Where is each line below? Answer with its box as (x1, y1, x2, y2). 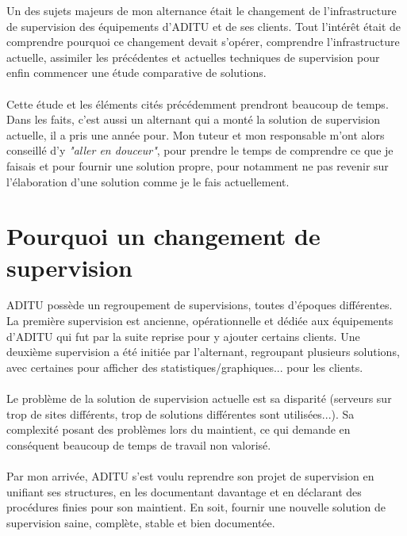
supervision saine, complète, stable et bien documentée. (6, 514, 275, 530)
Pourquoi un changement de (6, 220, 321, 252)
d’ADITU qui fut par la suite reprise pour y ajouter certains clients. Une (6, 327, 360, 344)
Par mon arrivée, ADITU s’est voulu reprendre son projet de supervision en (6, 467, 374, 484)
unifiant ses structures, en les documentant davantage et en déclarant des (6, 483, 362, 500)
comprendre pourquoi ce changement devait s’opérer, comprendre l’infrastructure (6, 33, 400, 50)
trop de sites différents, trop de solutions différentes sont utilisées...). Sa (6, 405, 355, 422)
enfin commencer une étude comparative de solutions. (6, 64, 267, 81)
